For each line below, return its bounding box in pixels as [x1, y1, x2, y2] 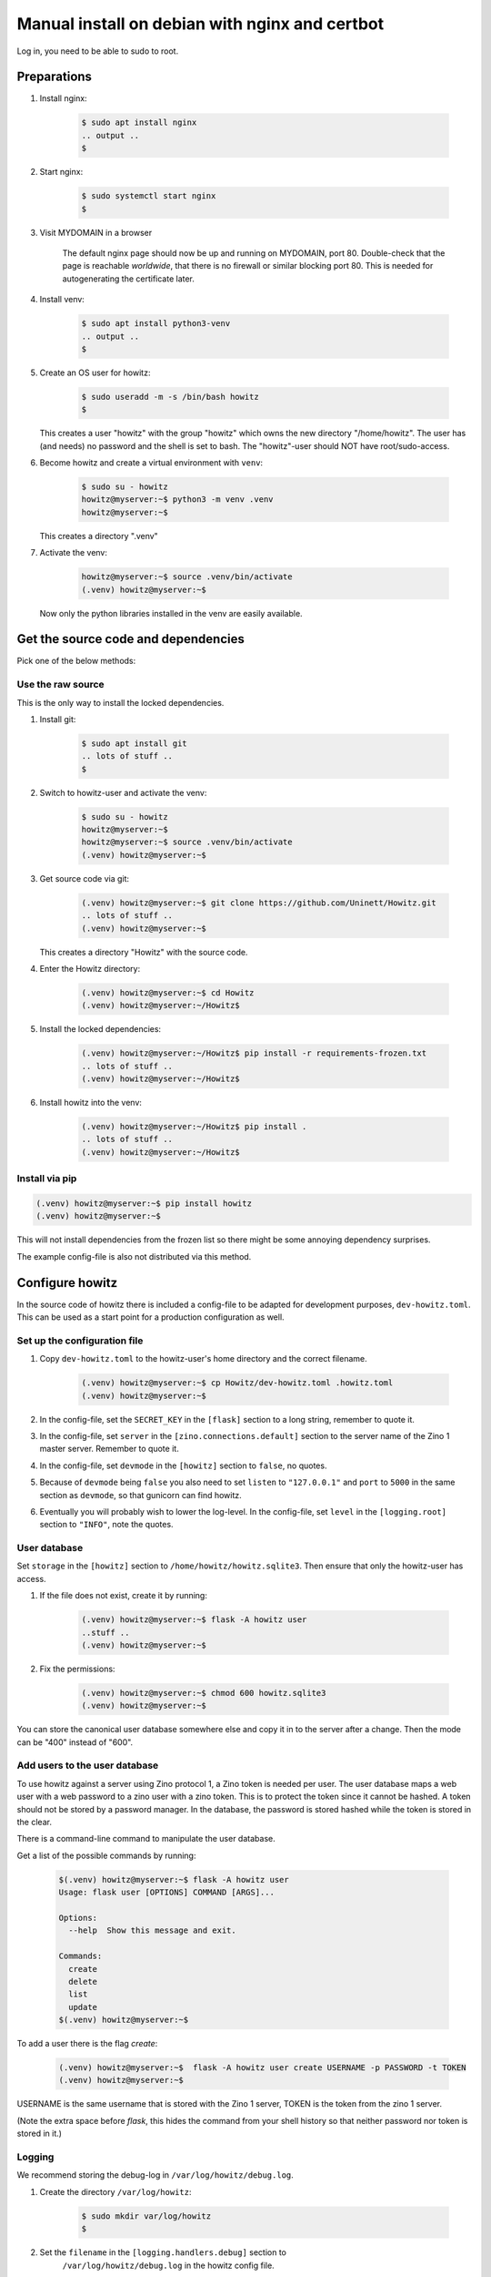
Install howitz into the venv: [39, 1098, 143, 1108]
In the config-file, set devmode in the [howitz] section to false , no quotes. [39, 1460, 327, 1471]
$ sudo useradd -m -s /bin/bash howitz [81, 392, 259, 402]
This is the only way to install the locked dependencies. [16, 697, 225, 708]
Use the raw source [16, 679, 105, 691]
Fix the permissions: [39, 1663, 115, 1674]
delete [68, 1976, 98, 1986]
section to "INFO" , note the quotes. [39, 1519, 174, 1530]
